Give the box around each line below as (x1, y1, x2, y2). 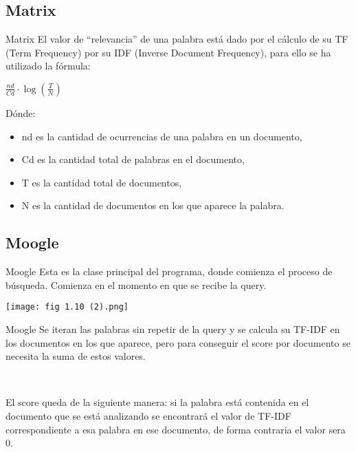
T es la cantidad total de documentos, (21, 175, 182, 189)
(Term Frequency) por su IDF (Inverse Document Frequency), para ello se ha (5, 45, 331, 59)
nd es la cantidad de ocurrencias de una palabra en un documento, (21, 129, 302, 143)
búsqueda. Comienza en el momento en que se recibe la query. (5, 277, 267, 292)
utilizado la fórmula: (5, 58, 91, 73)
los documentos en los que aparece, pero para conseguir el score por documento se (5, 335, 351, 349)
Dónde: (5, 105, 36, 120)
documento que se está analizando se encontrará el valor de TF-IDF (5, 408, 291, 422)
